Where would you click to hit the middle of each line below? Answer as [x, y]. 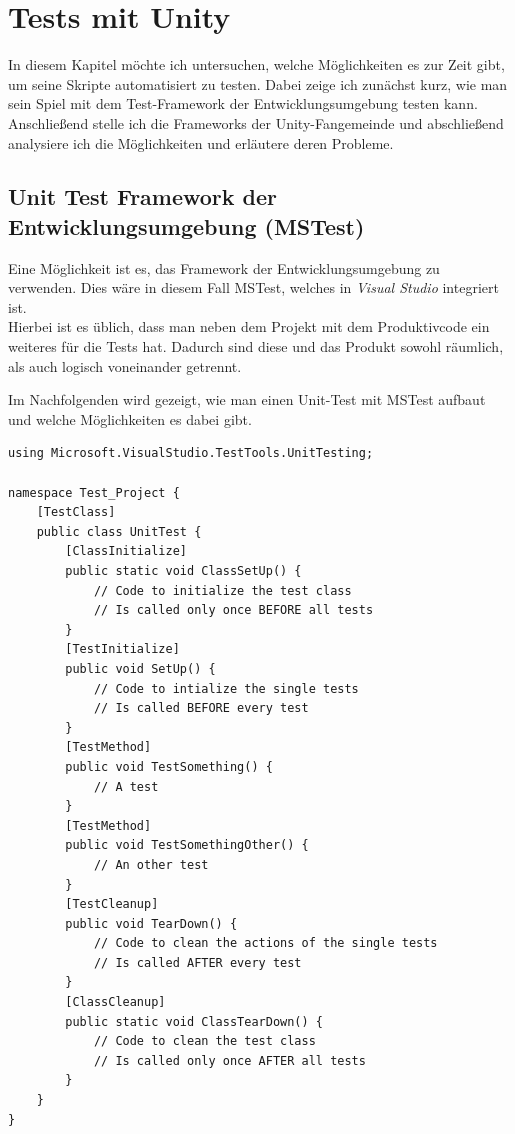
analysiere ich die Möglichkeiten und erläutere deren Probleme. [201, 142]
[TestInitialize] [122, 649]
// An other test [151, 864]
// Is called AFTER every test [197, 962]
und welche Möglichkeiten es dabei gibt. [130, 418]
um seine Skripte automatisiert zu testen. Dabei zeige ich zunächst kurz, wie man [258, 83]
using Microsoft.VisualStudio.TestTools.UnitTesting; [191, 453]
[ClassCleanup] [115, 1002]
